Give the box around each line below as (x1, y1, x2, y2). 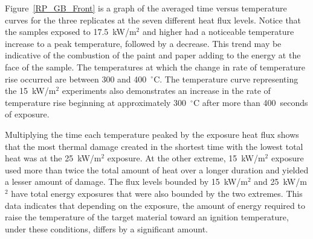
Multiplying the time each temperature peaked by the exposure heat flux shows (5, 128, 299, 140)
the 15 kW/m (5, 84, 56, 97)
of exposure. (5, 108, 50, 120)
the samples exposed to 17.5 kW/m (5, 25, 137, 38)
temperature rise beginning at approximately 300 (5, 96, 187, 108)
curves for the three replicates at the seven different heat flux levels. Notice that (5, 13, 302, 26)
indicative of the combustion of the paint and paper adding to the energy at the (5, 49, 301, 61)
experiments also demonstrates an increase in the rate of (62, 84, 271, 97)
